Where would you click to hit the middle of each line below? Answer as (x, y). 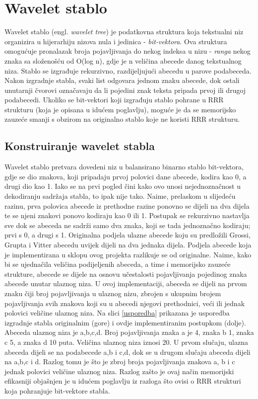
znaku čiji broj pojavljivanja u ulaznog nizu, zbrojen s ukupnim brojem (113, 293)
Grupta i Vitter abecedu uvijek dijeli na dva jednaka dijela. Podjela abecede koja (128, 245)
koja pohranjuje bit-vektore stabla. (57, 390)
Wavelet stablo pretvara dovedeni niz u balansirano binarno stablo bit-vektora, (124, 167)
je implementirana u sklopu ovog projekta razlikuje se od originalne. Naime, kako (128, 254)
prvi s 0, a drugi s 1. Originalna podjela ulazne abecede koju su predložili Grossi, (128, 235)
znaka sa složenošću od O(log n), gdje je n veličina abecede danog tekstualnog (123, 60)
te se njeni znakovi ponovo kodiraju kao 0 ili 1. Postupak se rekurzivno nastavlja (127, 215)
